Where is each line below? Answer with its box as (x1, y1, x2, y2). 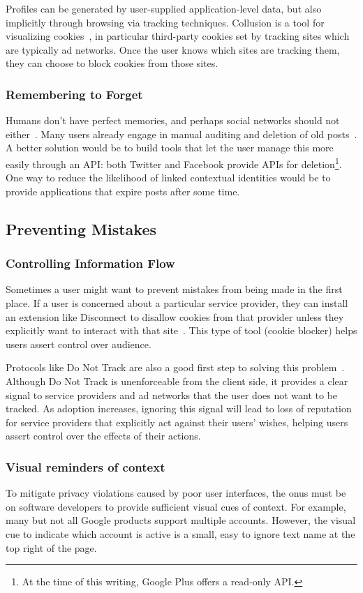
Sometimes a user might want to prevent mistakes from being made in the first (6, 282, 343, 296)
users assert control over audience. (6, 336, 151, 351)
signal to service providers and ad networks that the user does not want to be (6, 387, 338, 402)
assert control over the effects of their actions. (6, 428, 201, 443)
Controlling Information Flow (6, 255, 175, 272)
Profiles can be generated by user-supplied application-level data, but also (6, 1, 322, 15)
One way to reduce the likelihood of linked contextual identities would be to (6, 170, 331, 185)
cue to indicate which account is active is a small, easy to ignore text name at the (6, 526, 355, 541)
